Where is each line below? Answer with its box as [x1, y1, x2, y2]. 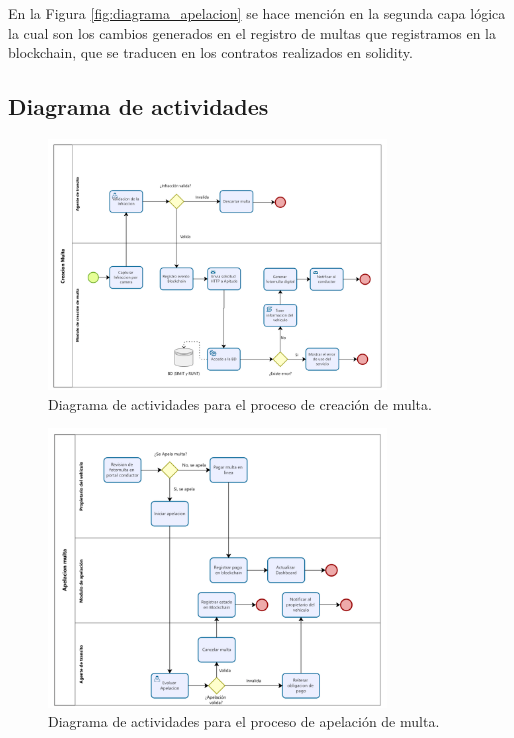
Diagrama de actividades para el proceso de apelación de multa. [48, 711, 440, 732]
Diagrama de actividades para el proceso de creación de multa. [48, 393, 432, 414]
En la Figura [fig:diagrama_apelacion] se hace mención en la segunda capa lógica [8, 3, 506, 23]
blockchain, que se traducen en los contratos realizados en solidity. [8, 42, 413, 63]
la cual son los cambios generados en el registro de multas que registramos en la [8, 22, 497, 43]
